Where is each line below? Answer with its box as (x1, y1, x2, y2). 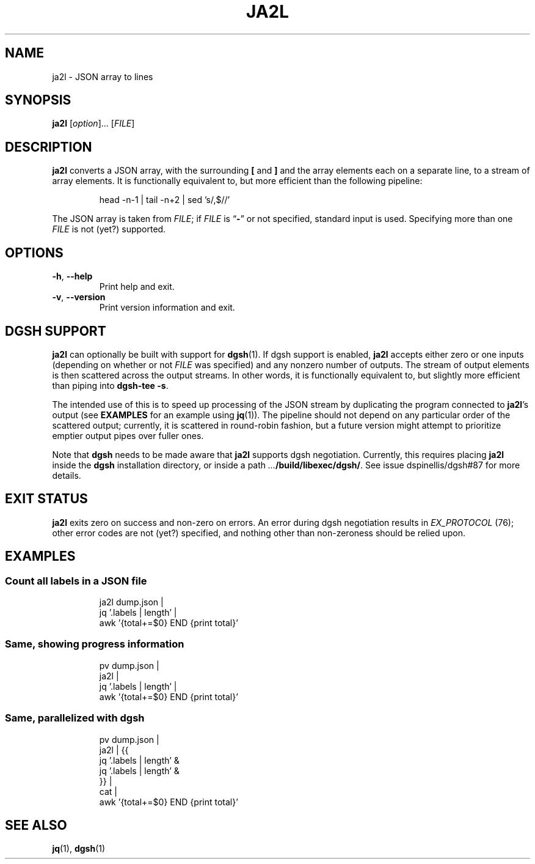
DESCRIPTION (5, 139, 92, 155)
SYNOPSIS (5, 92, 71, 108)
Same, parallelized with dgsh (5, 712, 145, 725)
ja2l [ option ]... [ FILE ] (52, 118, 135, 129)
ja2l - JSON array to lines (52, 71, 153, 82)
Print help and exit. (99, 281, 175, 292)
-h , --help (52, 271, 93, 282)
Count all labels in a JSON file (5, 574, 147, 587)
